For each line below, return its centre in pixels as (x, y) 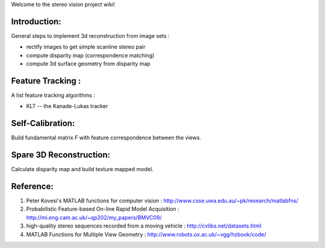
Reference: (32, 186)
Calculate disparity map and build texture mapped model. (82, 169)
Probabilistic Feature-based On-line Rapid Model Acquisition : (103, 209)
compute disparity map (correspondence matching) (90, 55)
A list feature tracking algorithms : (53, 95)
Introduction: (36, 21)
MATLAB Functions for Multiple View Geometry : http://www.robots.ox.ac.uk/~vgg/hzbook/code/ (146, 234)
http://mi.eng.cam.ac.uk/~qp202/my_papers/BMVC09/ (94, 217)
